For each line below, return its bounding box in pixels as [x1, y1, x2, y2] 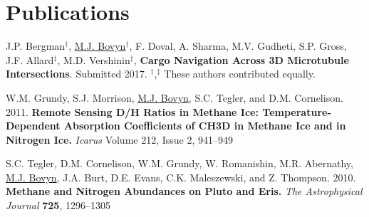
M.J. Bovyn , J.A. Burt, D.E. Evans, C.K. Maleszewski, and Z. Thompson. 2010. [6, 169, 356, 184]
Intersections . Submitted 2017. [6, 66, 147, 81]
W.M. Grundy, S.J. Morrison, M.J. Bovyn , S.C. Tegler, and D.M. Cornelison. [6, 90, 343, 105]
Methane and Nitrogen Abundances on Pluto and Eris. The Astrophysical [6, 184, 363, 199]
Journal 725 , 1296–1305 [6, 198, 110, 213]
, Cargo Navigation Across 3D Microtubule [133, 52, 349, 67]
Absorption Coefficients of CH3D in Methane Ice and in [63, 118, 346, 133]
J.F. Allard [6, 52, 54, 67]
